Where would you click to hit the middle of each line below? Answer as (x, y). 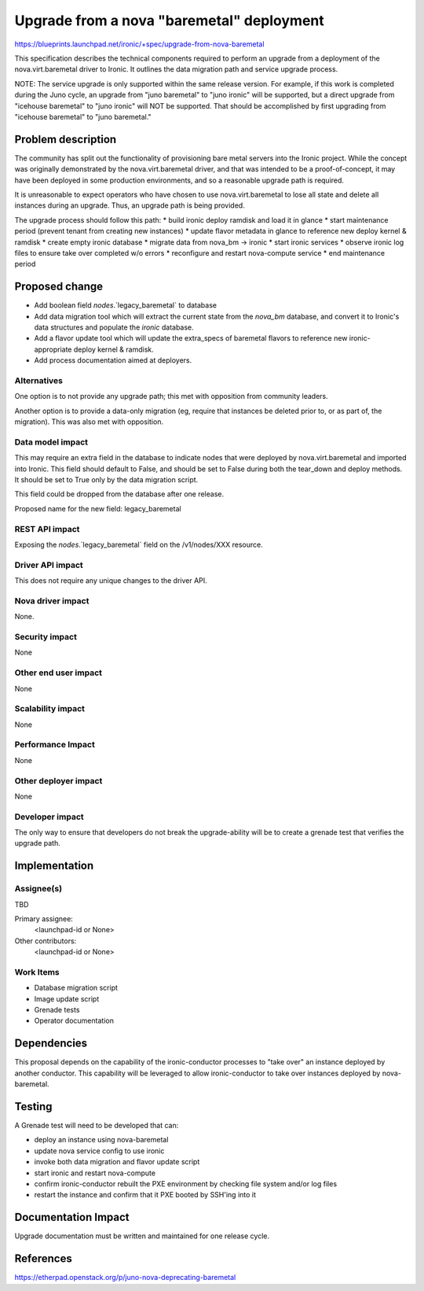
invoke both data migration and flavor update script (117, 1162)
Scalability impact (50, 709)
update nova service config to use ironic (99, 1151)
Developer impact (49, 817)
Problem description (66, 139)
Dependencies (51, 1044)
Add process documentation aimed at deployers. (113, 360)
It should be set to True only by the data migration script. (106, 480)
